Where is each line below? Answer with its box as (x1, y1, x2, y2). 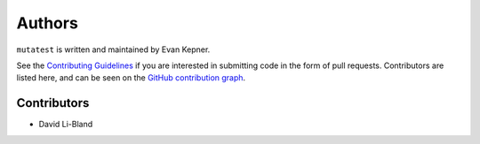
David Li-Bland (38, 119, 93, 130)
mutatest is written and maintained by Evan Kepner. (16, 44, 211, 55)
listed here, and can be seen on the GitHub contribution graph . (16, 72, 246, 83)
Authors (16, 13, 79, 33)
